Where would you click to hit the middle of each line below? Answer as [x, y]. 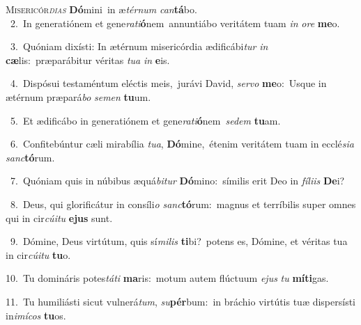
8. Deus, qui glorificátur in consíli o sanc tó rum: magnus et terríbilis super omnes [183, 204]
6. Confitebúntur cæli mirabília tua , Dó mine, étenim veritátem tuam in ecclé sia [182, 144]
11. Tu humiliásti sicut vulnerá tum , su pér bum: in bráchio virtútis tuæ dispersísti [181, 301]
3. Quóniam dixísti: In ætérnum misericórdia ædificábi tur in [139, 46]
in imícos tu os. [36, 315]
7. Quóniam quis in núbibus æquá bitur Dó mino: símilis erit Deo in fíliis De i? [177, 181]
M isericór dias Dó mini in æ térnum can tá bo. [101, 9]
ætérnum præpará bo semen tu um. [78, 96]
